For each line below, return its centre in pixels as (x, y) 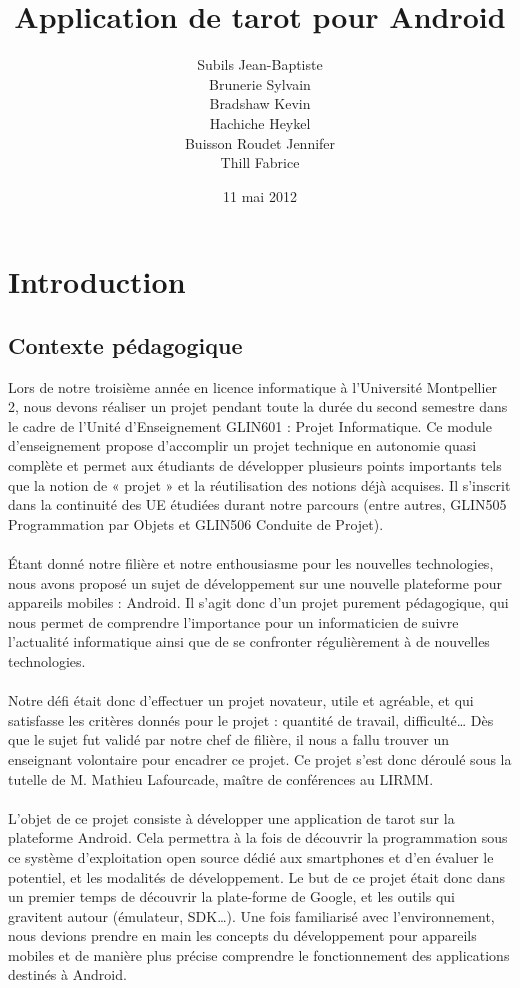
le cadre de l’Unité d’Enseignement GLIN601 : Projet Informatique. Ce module (250, 425)
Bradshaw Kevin (260, 103)
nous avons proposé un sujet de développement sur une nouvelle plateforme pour (255, 582)
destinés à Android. (67, 974)
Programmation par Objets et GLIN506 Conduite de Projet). (196, 523)
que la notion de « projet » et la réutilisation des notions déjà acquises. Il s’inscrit (259, 484)
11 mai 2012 (260, 195)
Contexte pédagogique (125, 344)
